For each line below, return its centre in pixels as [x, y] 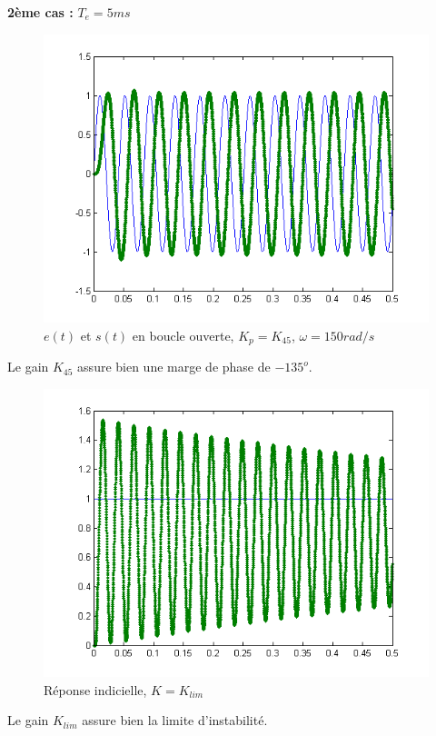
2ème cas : [40, 12]
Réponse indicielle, [95, 689]
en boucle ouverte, [183, 335]
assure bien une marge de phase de [174, 367]
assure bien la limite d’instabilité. [175, 720]
